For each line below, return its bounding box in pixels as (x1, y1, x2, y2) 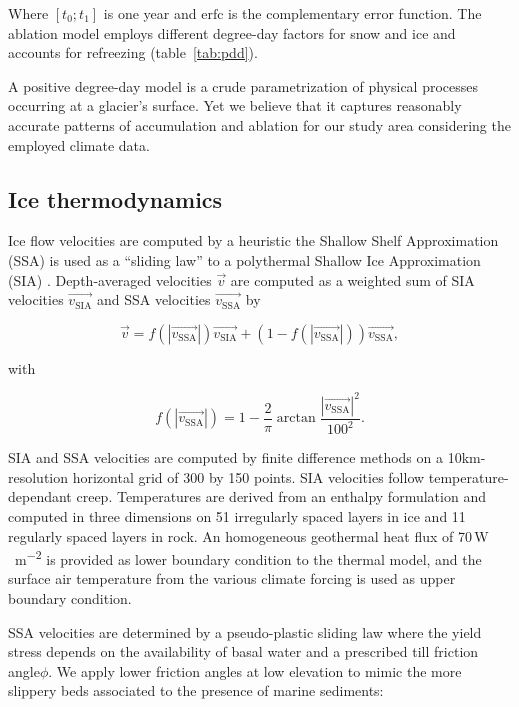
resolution (8, 466, 69, 487)
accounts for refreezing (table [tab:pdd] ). (8, 42, 258, 63)
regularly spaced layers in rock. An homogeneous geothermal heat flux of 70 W (8, 525, 489, 546)
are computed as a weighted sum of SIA (230, 269, 475, 290)
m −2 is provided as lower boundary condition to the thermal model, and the (14, 546, 482, 569)
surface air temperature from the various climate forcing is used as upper (8, 568, 456, 589)
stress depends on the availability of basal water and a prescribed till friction (8, 641, 479, 662)
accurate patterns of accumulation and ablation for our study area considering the (8, 114, 511, 135)
